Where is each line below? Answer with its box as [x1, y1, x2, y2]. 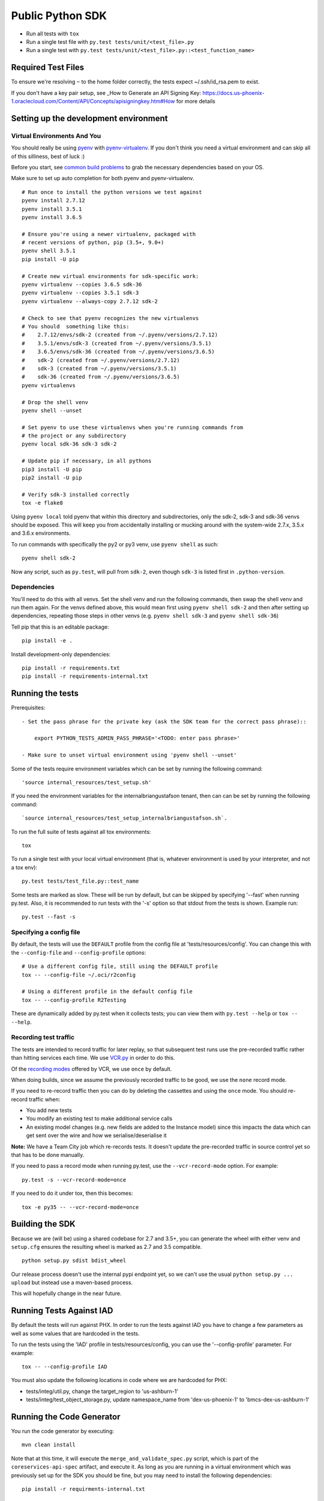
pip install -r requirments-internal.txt [22, 1485, 145, 1492]
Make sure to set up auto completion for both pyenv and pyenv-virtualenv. [11, 175, 194, 182]
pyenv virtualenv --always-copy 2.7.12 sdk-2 [22, 298, 158, 304]
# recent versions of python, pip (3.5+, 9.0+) [22, 239, 164, 246]
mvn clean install [22, 1442, 76, 1448]
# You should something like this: [22, 323, 130, 330]
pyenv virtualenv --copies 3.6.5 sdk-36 [22, 281, 142, 288]
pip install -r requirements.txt [22, 665, 120, 672]
